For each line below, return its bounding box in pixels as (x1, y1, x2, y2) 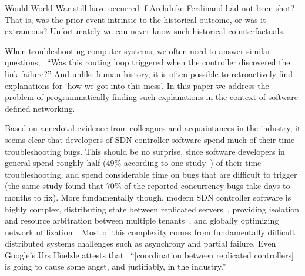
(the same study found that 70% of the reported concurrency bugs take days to (5, 179, 290, 192)
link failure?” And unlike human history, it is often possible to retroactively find (5, 67, 293, 79)
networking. (33, 102, 75, 114)
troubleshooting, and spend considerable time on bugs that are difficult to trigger (5, 168, 297, 180)
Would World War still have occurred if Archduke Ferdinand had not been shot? (5, 2, 295, 14)
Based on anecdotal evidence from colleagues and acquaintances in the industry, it (5, 122, 301, 134)
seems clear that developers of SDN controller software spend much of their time (5, 133, 295, 145)
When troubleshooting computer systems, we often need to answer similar (5, 44, 271, 56)
